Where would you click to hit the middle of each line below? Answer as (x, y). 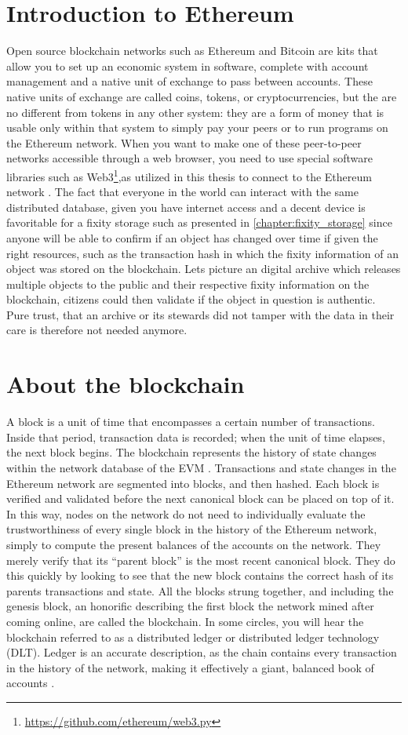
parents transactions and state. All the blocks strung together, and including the (200, 590)
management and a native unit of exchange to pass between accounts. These (189, 81)
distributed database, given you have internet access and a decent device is (186, 207)
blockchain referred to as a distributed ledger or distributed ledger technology (193, 637)
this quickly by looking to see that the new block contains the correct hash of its (200, 575)
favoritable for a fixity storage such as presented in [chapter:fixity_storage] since (199, 222)
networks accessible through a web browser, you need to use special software (189, 158)
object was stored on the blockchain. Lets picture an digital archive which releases (204, 269)
